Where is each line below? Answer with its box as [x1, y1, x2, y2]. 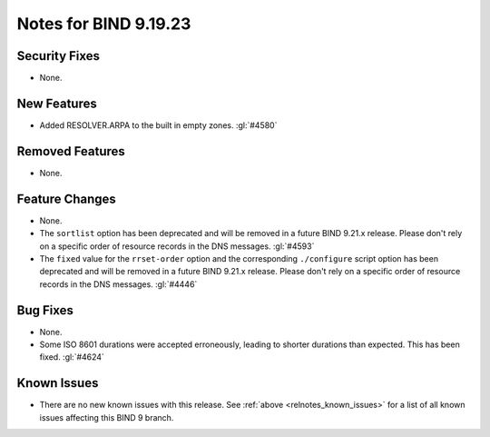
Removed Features [16, 144, 126, 159]
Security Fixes [16, 48, 100, 64]
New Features [16, 95, 97, 111]
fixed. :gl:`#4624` [39, 352, 104, 363]
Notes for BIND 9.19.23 [16, 14, 191, 34]
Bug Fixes [16, 303, 74, 318]
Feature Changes [16, 191, 117, 206]
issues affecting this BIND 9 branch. [39, 412, 174, 422]
